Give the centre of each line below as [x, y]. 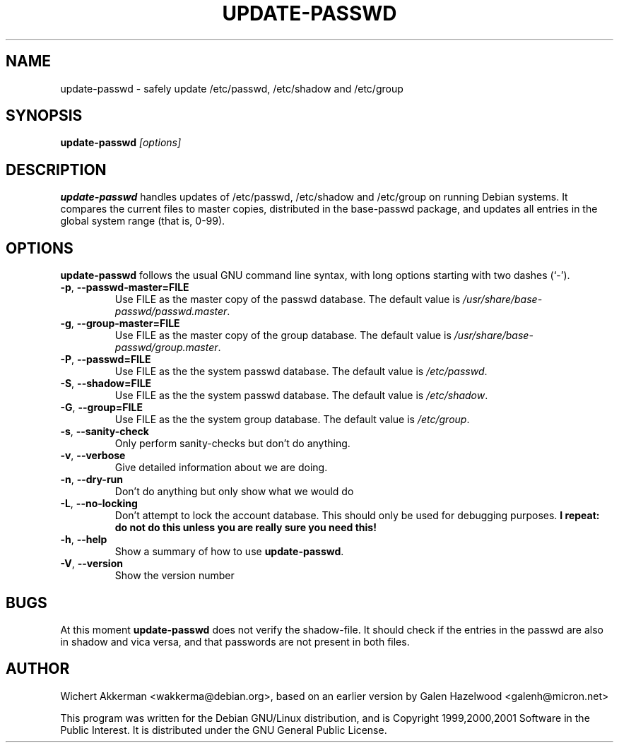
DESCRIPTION [56, 170]
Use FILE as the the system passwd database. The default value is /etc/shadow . [301, 396]
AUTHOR [38, 669]
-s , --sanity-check [105, 432]
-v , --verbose [93, 456]
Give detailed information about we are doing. [221, 468]
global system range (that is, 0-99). [143, 221]
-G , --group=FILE [101, 408]
